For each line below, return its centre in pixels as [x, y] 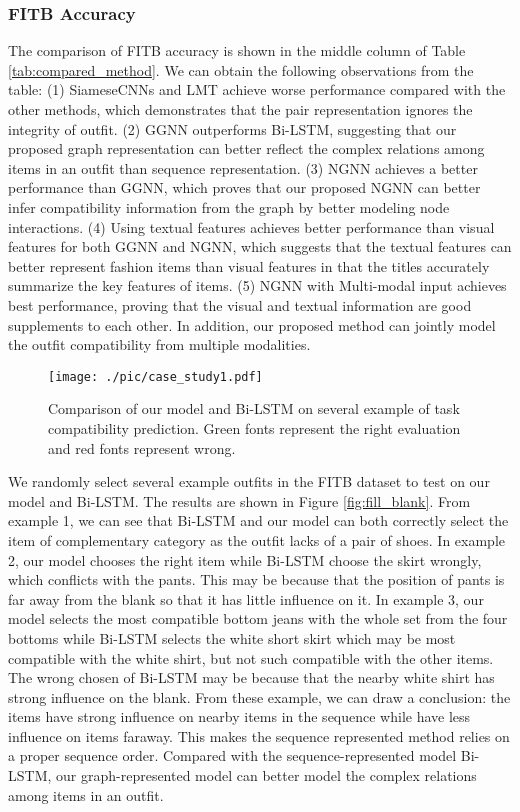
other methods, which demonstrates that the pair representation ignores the [240, 109]
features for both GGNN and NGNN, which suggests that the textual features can [260, 246]
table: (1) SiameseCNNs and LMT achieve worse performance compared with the [257, 89]
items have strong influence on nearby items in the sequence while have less [239, 716]
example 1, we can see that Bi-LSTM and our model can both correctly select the [258, 520]
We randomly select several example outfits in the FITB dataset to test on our [249, 481]
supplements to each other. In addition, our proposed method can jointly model [252, 324]
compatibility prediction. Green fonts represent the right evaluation [254, 427]
